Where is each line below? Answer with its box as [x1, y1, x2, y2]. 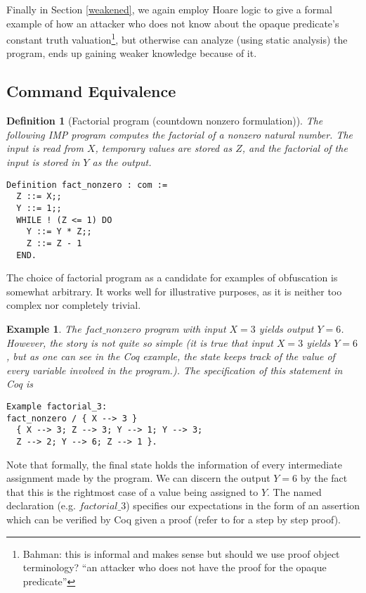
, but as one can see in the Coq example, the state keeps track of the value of [6, 349, 335, 364]
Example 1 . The [6, 321, 81, 336]
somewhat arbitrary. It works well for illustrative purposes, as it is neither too [6, 283, 342, 298]
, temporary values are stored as [95, 141, 233, 155]
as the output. [92, 155, 152, 170]
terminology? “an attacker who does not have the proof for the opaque [22, 560, 327, 575]
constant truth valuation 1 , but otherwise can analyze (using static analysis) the [6, 30, 348, 46]
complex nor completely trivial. [6, 298, 141, 312]
